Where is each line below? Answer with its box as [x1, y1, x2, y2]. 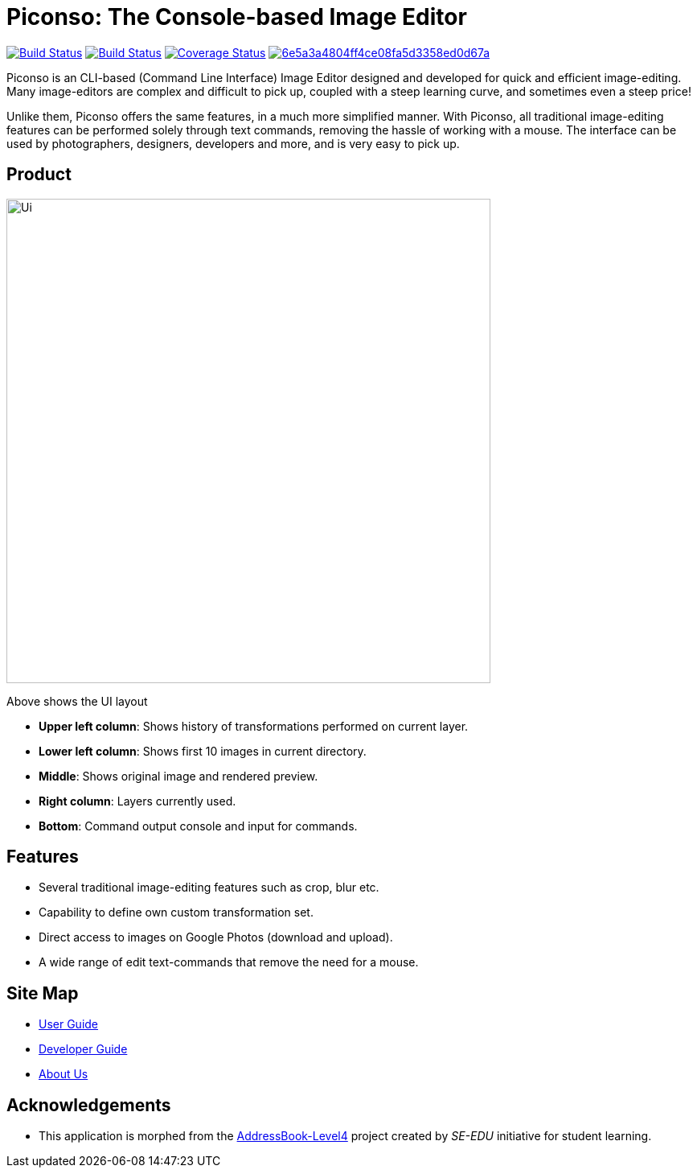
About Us [39, 1067, 88, 1081]
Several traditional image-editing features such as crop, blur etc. [39, 880, 379, 895]
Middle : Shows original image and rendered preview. [39, 768, 318, 783]
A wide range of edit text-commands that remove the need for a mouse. [39, 955, 419, 970]
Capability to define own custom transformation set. [39, 905, 314, 920]
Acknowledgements [6, 1094, 171, 1115]
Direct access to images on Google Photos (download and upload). [39, 930, 393, 945]
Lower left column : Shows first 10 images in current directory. [39, 744, 367, 758]
